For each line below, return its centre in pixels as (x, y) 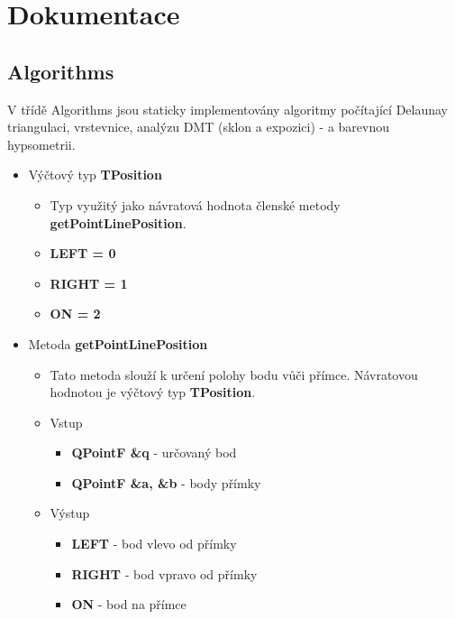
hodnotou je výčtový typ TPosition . (153, 392)
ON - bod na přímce (129, 604)
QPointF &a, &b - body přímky (166, 482)
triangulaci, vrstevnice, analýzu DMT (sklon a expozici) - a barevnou (198, 127)
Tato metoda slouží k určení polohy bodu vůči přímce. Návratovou (234, 374)
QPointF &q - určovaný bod (154, 453)
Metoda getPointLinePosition (118, 343)
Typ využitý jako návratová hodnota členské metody (195, 204)
